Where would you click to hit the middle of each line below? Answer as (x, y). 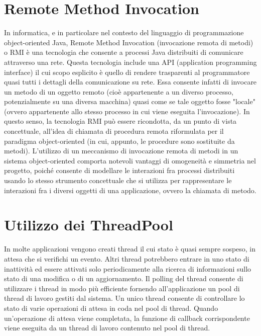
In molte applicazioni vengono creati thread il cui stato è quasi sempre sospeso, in (130, 249)
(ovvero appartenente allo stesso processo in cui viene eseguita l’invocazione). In (127, 111)
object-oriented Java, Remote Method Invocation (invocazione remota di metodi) (129, 42)
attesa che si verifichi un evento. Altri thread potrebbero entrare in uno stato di (127, 258)
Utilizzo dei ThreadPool (89, 225)
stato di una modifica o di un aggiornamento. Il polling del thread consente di (124, 278)
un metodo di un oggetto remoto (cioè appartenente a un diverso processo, (119, 91)
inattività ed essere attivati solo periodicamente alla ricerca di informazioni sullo (128, 268)
